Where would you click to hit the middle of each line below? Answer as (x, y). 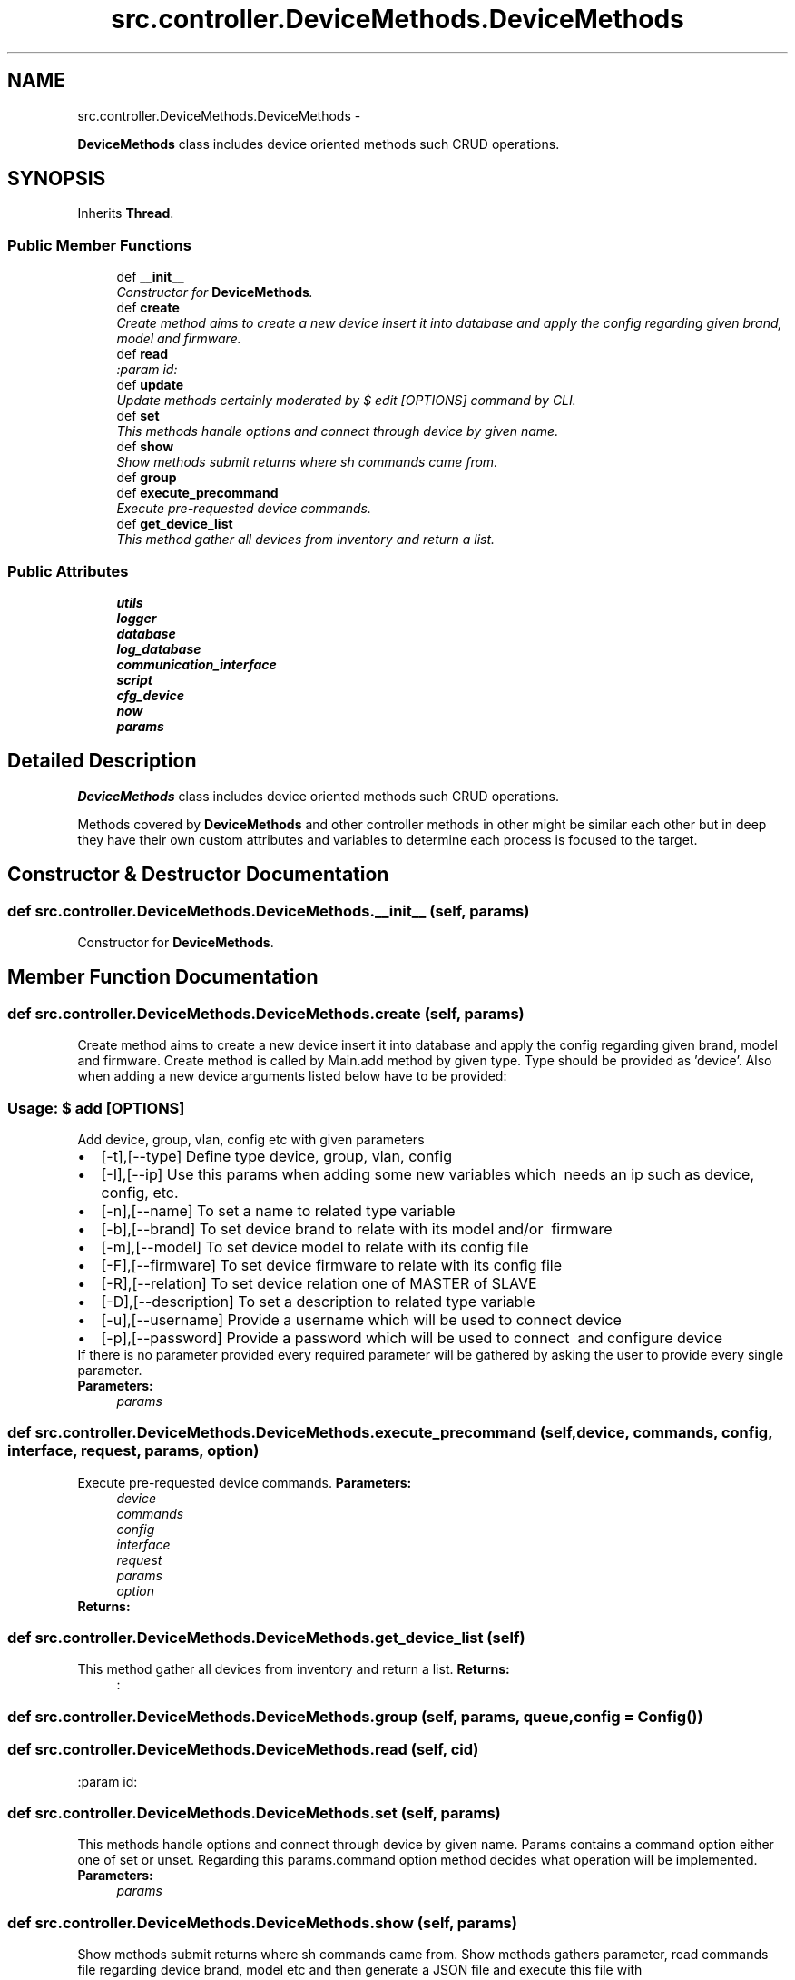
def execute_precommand (197, 493)
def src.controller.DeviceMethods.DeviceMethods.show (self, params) (262, 1922)
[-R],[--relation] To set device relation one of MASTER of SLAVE (319, 1283)
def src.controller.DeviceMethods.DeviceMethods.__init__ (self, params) (269, 911)
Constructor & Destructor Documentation (198, 875)
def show (145, 447)
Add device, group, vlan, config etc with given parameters (251, 1139)
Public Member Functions (99, 245)
